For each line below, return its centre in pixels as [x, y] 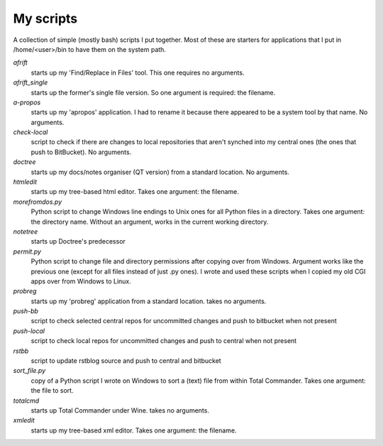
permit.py [27, 251]
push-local [29, 331]
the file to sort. [52, 391]
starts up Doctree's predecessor [78, 241]
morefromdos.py [38, 202]
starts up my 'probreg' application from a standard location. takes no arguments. [149, 301]
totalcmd [26, 401]
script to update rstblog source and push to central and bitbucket [126, 361]
